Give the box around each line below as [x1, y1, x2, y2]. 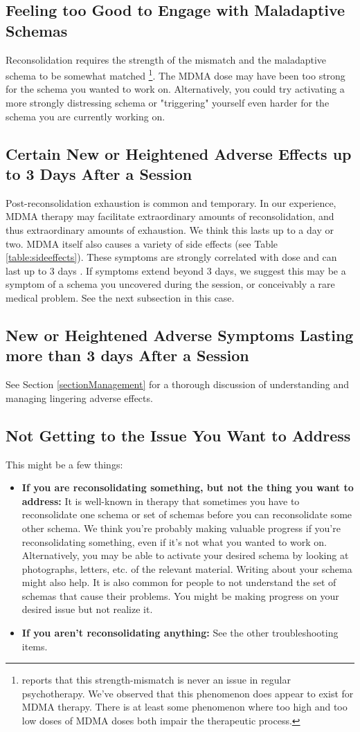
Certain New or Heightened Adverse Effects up [6, 143, 352, 164]
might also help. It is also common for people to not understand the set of [21, 575, 336, 589]
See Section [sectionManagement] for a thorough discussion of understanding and [6, 377, 350, 392]
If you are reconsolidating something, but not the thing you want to [21, 480, 354, 495]
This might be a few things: [6, 457, 123, 471]
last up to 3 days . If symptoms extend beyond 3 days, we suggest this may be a [6, 263, 346, 277]
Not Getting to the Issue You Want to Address [6, 424, 351, 446]
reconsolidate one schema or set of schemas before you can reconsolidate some [21, 507, 352, 522]
